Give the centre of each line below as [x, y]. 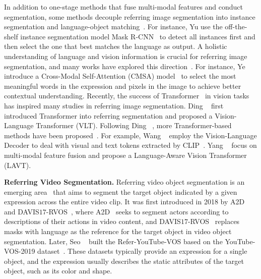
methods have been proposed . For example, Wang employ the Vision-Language [130, 135]
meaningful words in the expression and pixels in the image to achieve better [123, 86]
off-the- [236, 26]
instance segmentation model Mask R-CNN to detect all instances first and [138, 36]
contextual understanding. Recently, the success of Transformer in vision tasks [127, 96]
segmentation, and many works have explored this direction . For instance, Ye [125, 66]
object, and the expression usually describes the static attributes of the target [124, 261]
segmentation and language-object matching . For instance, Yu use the [113, 26]
